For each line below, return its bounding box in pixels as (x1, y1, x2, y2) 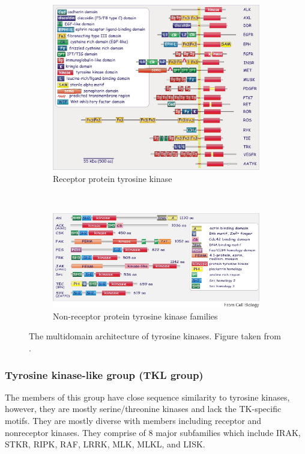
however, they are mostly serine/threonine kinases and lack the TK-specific (5, 402, 282, 415)
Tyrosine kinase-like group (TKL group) (5, 367, 204, 382)
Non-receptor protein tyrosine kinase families (53, 309, 218, 322)
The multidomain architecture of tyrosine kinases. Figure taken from (29, 330, 281, 342)
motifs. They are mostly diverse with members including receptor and (5, 414, 262, 427)
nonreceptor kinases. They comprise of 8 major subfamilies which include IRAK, (5, 426, 301, 438)
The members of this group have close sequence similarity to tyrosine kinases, (5, 390, 290, 403)
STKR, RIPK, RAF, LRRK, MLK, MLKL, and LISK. (5, 438, 205, 450)
